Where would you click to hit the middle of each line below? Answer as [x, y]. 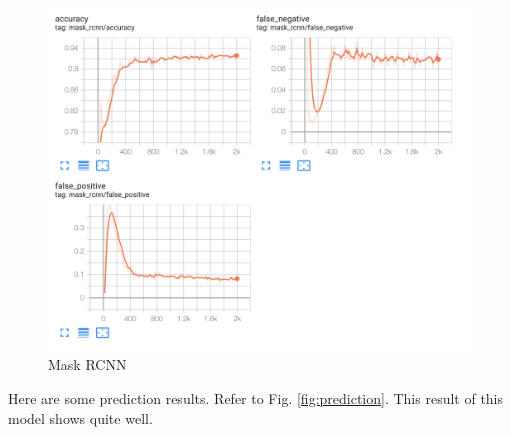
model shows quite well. [80, 417]
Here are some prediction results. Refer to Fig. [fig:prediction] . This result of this [256, 398]
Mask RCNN [87, 364]
